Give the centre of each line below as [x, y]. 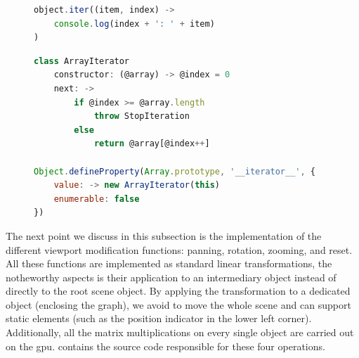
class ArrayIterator [82, 61]
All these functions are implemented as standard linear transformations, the [169, 263]
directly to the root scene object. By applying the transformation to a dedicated [178, 291]
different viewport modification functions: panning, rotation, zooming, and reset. [179, 249]
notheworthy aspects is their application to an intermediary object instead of [171, 277]
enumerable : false [97, 199]
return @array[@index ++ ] [152, 144]
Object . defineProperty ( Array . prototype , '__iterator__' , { [175, 171]
